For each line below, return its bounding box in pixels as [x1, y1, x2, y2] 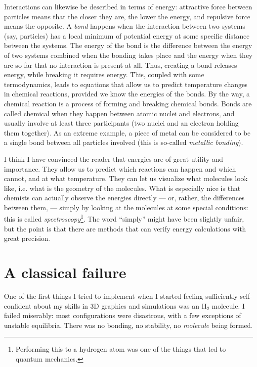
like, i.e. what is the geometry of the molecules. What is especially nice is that [4, 183, 241, 193]
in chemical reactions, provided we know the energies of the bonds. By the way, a [4, 89, 250, 99]
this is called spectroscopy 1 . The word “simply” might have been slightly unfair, [4, 212, 244, 224]
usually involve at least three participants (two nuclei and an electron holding [4, 118, 239, 128]
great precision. [4, 233, 50, 243]
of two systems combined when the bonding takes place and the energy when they [4, 49, 253, 60]
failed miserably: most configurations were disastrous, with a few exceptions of [4, 310, 241, 321]
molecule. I [212, 300, 245, 311]
